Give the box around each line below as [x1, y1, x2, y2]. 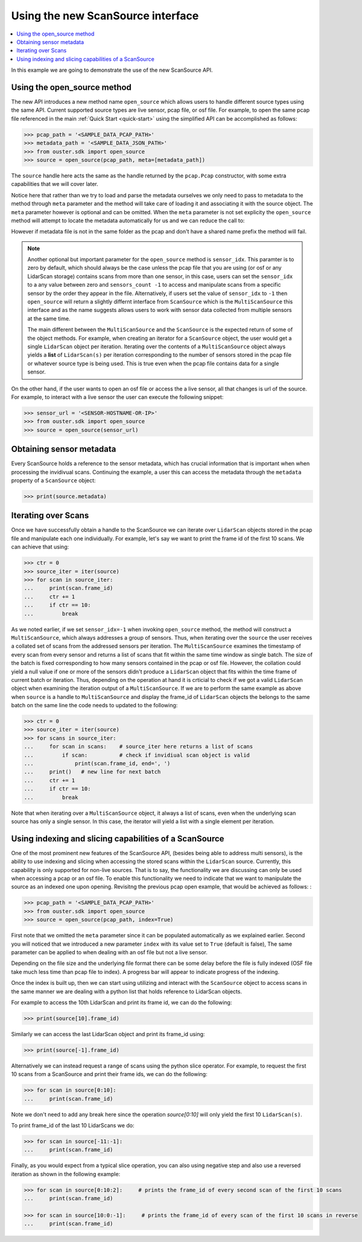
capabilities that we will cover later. [11, 180, 99, 188]
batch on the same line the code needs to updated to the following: [11, 702, 178, 709]
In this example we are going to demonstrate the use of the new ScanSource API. [11, 66, 213, 74]
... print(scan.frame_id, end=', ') [24, 760, 171, 766]
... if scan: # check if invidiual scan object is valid [24, 751, 250, 759]
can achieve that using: [11, 543, 69, 550]
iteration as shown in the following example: [11, 1170, 121, 1177]
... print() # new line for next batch [24, 768, 161, 775]
